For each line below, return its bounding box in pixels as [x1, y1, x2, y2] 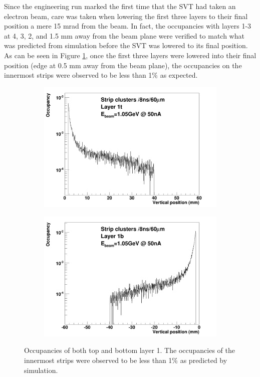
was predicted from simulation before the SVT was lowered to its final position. [4, 40, 248, 51]
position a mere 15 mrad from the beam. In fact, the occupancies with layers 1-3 [4, 21, 251, 31]
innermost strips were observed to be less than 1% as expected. [4, 70, 198, 80]
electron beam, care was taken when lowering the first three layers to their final [4, 11, 248, 21]
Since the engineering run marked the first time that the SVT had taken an [4, 1, 236, 11]
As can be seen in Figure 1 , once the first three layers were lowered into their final [4, 50, 256, 60]
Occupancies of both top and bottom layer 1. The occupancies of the [24, 345, 235, 355]
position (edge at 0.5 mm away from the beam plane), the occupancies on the [4, 60, 242, 70]
